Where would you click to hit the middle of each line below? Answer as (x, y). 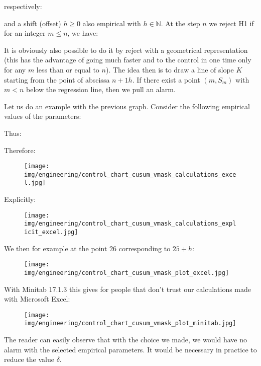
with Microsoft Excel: (37, 299)
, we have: (83, 33)
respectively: (23, 6)
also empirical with (112, 23)
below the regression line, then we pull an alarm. (101, 89)
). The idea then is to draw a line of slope (170, 69)
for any (15, 69)
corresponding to (145, 248)
